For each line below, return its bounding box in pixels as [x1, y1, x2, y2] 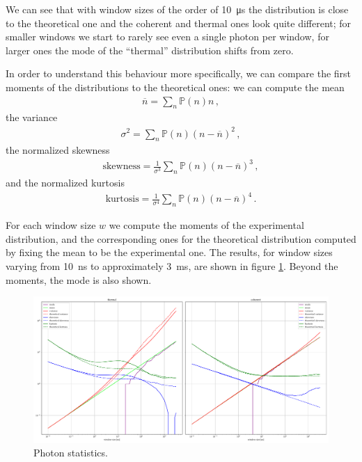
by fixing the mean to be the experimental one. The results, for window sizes [6, 245, 333, 260]
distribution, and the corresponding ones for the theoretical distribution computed [6, 231, 356, 246]
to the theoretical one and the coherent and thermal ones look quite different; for [6, 15, 352, 30]
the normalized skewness [6, 143, 110, 157]
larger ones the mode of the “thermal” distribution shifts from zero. [6, 42, 294, 57]
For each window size [6, 218, 96, 232]
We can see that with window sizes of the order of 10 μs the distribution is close [6, 2, 349, 16]
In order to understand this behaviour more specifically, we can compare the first [6, 66, 352, 81]
